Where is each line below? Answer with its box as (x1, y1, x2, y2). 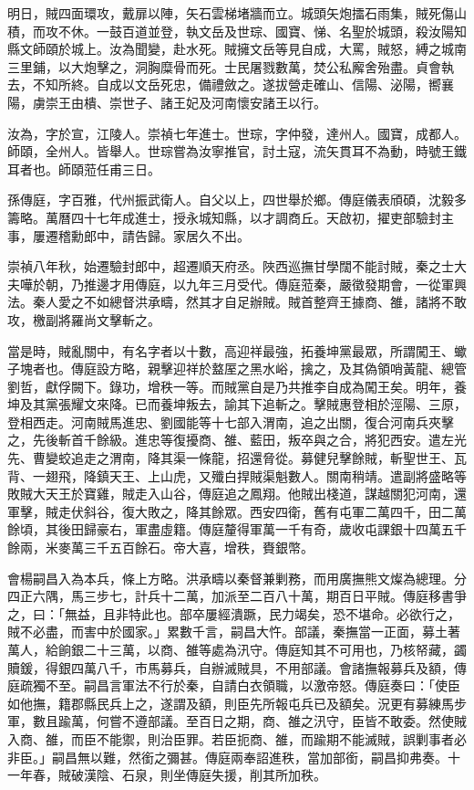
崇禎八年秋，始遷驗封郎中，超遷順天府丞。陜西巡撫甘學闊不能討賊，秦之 (7, 257, 441, 276)
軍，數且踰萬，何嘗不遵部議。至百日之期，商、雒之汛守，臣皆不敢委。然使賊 (7, 711, 467, 731)
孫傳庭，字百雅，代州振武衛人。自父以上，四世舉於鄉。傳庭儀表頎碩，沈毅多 (7, 190, 467, 209)
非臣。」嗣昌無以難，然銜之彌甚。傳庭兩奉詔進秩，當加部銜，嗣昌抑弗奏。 (7, 747, 448, 766)
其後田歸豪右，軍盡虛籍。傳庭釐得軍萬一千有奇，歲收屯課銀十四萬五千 (45, 520, 467, 539)
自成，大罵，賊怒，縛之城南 (300, 39, 467, 58)
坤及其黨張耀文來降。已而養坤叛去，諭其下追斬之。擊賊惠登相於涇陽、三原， (7, 395, 467, 414)
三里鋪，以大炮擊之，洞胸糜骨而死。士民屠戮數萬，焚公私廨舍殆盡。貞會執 (7, 57, 454, 76)
